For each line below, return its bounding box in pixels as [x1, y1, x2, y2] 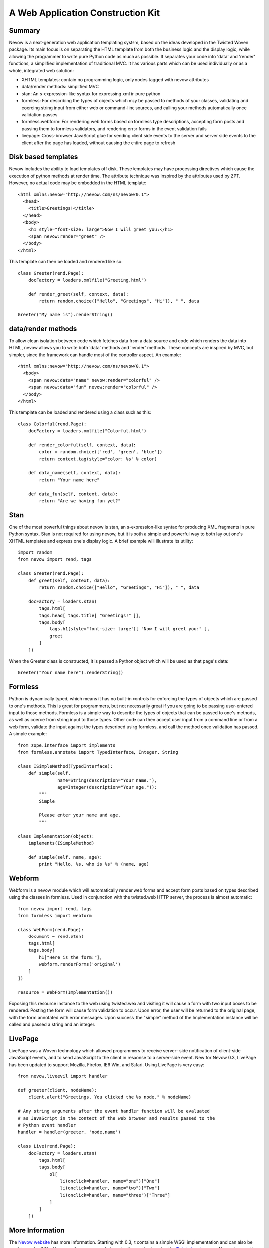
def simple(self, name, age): [28, 854, 102, 860]
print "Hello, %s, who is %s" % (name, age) [39, 861, 149, 867]
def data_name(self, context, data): [28, 470, 121, 476]
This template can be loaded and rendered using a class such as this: [9, 409, 152, 415]
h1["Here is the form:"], [39, 954, 102, 960]
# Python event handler [18, 1122, 76, 1128]
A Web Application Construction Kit [9, 7, 160, 18]
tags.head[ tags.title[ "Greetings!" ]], [39, 612, 142, 618]
